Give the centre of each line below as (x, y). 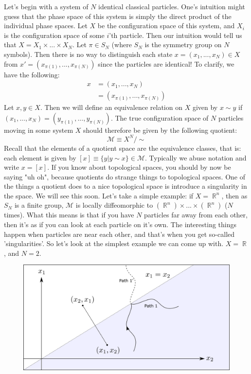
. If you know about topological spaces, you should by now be (139, 167)
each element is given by (40, 157)
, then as (234, 195)
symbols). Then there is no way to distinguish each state (88, 54)
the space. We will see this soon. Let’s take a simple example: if (99, 195)
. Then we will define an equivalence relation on (111, 107)
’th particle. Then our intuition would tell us (176, 35)
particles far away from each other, (196, 215)
